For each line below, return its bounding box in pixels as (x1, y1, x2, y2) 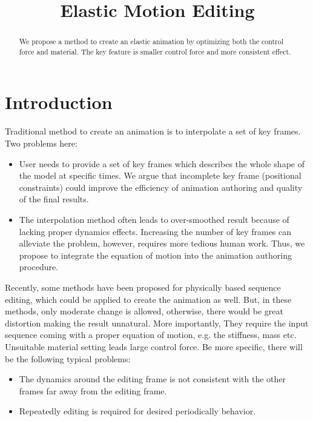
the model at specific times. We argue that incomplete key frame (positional (19, 169, 301, 182)
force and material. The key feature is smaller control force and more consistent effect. (19, 46, 291, 56)
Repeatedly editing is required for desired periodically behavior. (19, 405, 256, 417)
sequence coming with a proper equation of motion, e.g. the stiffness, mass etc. (5, 328, 297, 341)
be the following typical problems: (5, 352, 131, 365)
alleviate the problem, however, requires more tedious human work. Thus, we (19, 237, 305, 250)
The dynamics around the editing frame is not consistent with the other (19, 373, 286, 385)
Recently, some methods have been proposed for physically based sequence (5, 280, 281, 293)
